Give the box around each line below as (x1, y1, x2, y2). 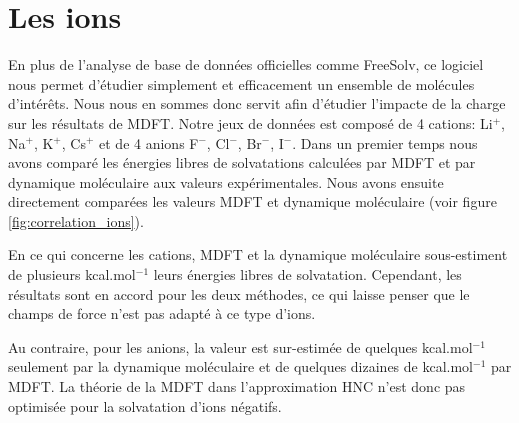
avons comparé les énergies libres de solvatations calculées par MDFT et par (8, 152, 476, 173)
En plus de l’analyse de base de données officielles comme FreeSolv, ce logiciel (8, 54, 484, 75)
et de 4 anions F (99, 132, 199, 153)
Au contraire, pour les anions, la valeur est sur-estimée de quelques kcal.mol (8, 336, 473, 357)
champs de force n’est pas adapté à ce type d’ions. (8, 303, 316, 324)
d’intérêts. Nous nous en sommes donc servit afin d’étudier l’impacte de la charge (8, 93, 506, 114)
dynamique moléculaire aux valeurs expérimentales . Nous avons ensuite (8, 171, 444, 192)
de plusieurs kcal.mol (8, 264, 136, 285)
